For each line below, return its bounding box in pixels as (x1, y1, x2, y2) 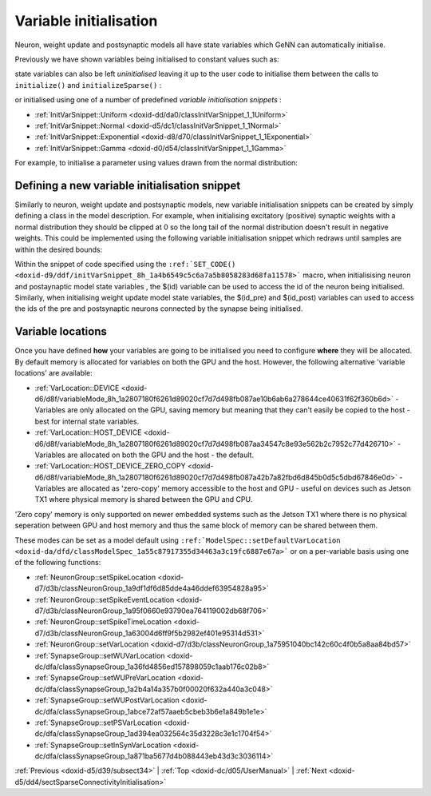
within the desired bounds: (14, 245, 103, 254)
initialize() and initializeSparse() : (14, 80, 162, 90)
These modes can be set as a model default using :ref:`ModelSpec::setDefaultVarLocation (14, 535, 341, 545)
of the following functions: (14, 558, 101, 567)
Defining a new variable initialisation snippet (14, 178, 241, 192)
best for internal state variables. (34, 416, 140, 426)
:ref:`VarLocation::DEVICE (34, 383, 120, 392)
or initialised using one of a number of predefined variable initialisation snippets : (14, 95, 283, 105)
